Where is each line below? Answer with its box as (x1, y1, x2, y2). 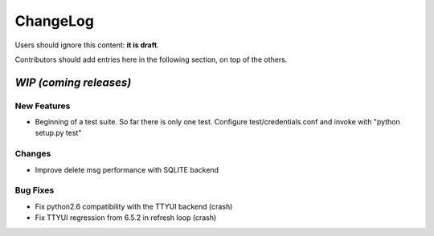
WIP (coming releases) (14, 75, 132, 89)
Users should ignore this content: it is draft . (14, 40, 160, 50)
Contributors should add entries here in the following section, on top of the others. (14, 55, 288, 64)
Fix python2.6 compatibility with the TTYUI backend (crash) (35, 201, 233, 211)
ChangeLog (14, 12, 94, 30)
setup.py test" (35, 128, 82, 138)
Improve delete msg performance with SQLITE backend (35, 165, 219, 174)
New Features (14, 100, 71, 112)
